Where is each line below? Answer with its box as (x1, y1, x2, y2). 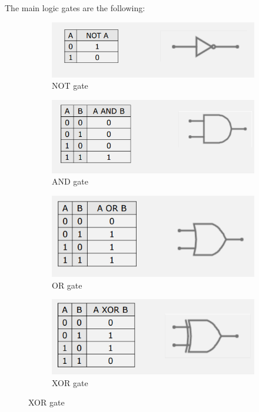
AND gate (52, 175, 89, 187)
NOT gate (52, 79, 88, 92)
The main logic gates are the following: (5, 2, 145, 14)
